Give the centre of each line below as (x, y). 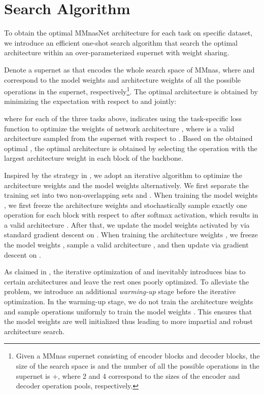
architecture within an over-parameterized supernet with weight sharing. (117, 52)
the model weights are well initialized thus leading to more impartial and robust (128, 321)
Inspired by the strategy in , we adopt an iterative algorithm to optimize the (123, 175)
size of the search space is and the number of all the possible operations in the (138, 366)
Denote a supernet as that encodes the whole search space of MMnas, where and (129, 69)
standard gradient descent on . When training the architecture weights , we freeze (131, 235)
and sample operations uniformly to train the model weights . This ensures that (128, 311)
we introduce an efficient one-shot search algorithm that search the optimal (121, 42)
